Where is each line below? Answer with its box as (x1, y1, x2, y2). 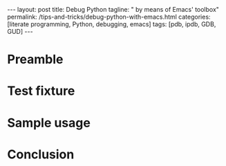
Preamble (7, 52, 64, 67)
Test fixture (7, 83, 75, 99)
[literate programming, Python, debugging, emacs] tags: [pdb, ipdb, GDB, (7, 20, 216, 28)
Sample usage (7, 115, 91, 131)
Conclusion (7, 147, 75, 162)
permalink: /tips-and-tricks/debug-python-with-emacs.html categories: (7, 12, 211, 21)
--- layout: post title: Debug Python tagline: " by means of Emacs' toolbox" (7, 6, 220, 13)
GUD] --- (7, 28, 33, 35)
